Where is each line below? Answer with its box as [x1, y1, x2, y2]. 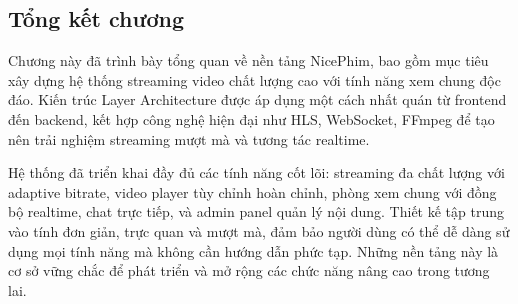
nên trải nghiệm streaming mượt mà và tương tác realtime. [8, 128, 370, 149]
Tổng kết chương [8, 3, 185, 34]
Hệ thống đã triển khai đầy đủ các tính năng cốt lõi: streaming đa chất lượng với [8, 162, 505, 183]
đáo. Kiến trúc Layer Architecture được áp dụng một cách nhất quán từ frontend [8, 89, 507, 110]
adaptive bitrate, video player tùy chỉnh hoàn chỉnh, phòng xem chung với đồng [8, 181, 497, 202]
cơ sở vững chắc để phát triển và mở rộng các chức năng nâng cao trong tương [8, 260, 490, 281]
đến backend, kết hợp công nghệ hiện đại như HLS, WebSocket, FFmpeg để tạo [8, 108, 495, 129]
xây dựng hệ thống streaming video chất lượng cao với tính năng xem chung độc [8, 69, 501, 90]
